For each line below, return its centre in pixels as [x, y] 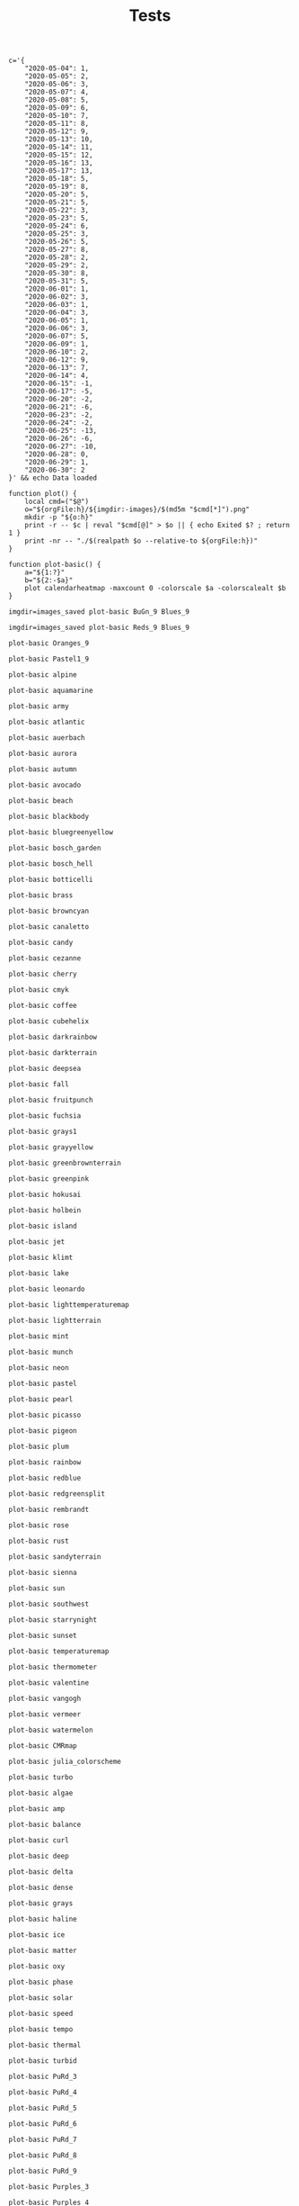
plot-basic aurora [43, 754]
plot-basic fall [39, 1085]
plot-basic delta [41, 1872]
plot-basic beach [41, 801]
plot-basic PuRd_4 [43, 2093]
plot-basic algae [41, 1793]
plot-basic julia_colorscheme [65, 1762]
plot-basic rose [39, 1526]
